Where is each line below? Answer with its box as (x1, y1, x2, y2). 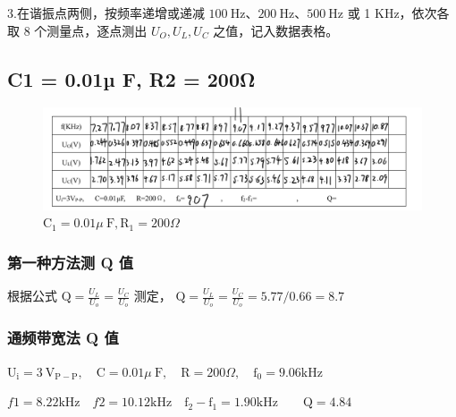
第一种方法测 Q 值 (7, 251, 134, 273)
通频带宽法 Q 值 (7, 327, 119, 349)
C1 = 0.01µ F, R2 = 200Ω (7, 64, 256, 92)
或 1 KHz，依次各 (347, 4, 450, 21)
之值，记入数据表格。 (213, 21, 339, 39)
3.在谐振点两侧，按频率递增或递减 (7, 4, 205, 21)
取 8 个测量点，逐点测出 (7, 21, 148, 39)
